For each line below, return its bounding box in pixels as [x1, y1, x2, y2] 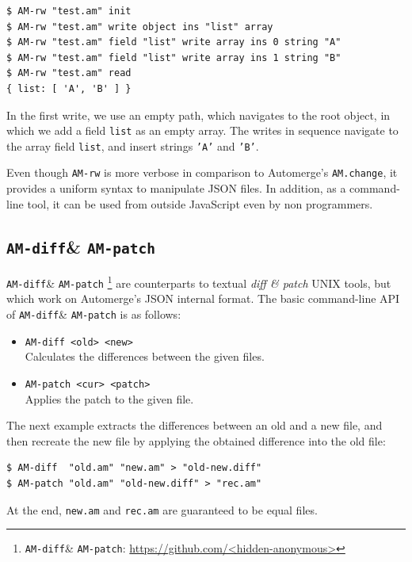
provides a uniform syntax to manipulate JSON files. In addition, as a [6, 180, 346, 197]
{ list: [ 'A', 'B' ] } [6, 82, 132, 94]
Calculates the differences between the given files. [25, 348, 265, 365]
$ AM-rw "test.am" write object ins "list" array [6, 21, 273, 32]
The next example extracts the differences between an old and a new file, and [6, 417, 383, 434]
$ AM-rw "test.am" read [6, 67, 132, 79]
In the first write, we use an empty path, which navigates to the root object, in [6, 106, 391, 123]
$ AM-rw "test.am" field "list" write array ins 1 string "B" [6, 52, 341, 63]
